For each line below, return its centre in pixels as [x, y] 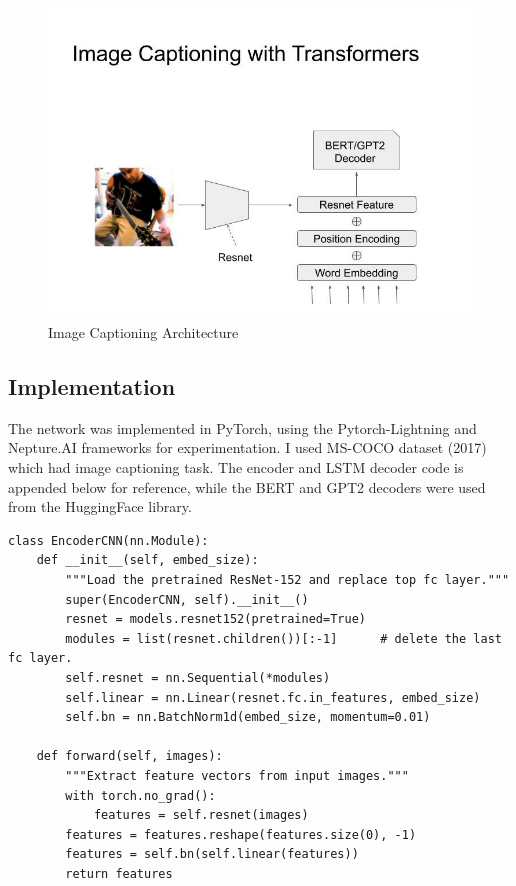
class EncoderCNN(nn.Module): [108, 540]
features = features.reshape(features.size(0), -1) [241, 834]
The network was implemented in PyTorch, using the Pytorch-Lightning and [242, 427]
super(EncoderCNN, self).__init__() [187, 599]
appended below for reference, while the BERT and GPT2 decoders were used [247, 486]
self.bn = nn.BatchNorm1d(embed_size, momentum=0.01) [248, 717]
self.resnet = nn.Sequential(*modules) [198, 677]
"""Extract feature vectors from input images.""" [237, 775]
